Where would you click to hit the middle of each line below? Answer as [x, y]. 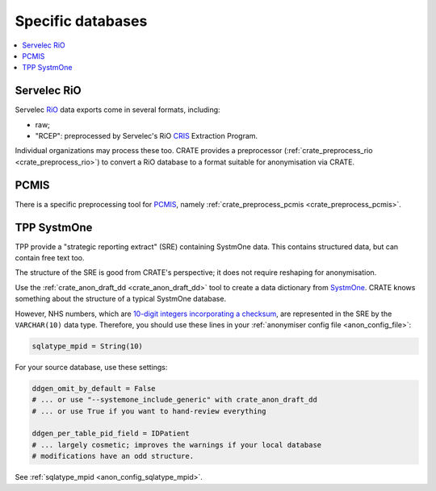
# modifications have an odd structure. [113, 456]
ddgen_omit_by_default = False [94, 388]
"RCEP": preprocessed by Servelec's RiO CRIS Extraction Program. [147, 136]
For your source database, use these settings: [91, 367]
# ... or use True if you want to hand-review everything [149, 411]
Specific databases [81, 21]
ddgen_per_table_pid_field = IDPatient [111, 434]
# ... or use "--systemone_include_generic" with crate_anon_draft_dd [175, 400]
